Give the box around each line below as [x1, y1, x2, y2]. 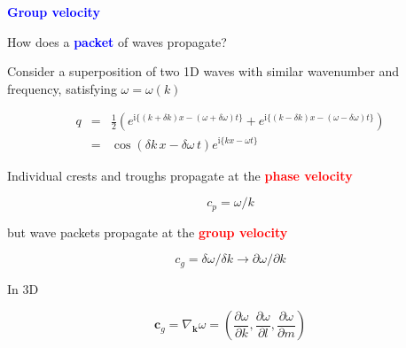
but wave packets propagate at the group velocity [7, 222, 288, 241]
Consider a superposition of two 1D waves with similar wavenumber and [7, 62, 400, 81]
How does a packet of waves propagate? [7, 32, 227, 50]
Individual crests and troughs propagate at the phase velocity [7, 166, 353, 184]
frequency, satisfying [7, 79, 117, 97]
